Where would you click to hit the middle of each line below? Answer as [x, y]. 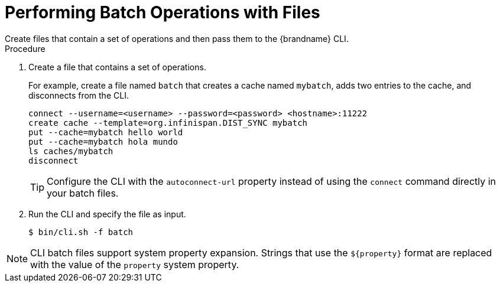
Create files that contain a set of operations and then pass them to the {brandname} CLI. [177, 38]
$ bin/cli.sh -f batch [81, 232]
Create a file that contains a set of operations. [117, 67]
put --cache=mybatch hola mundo [103, 141]
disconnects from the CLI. [79, 95]
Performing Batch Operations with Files [163, 12]
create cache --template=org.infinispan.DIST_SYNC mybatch [168, 123]
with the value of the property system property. [135, 264]
